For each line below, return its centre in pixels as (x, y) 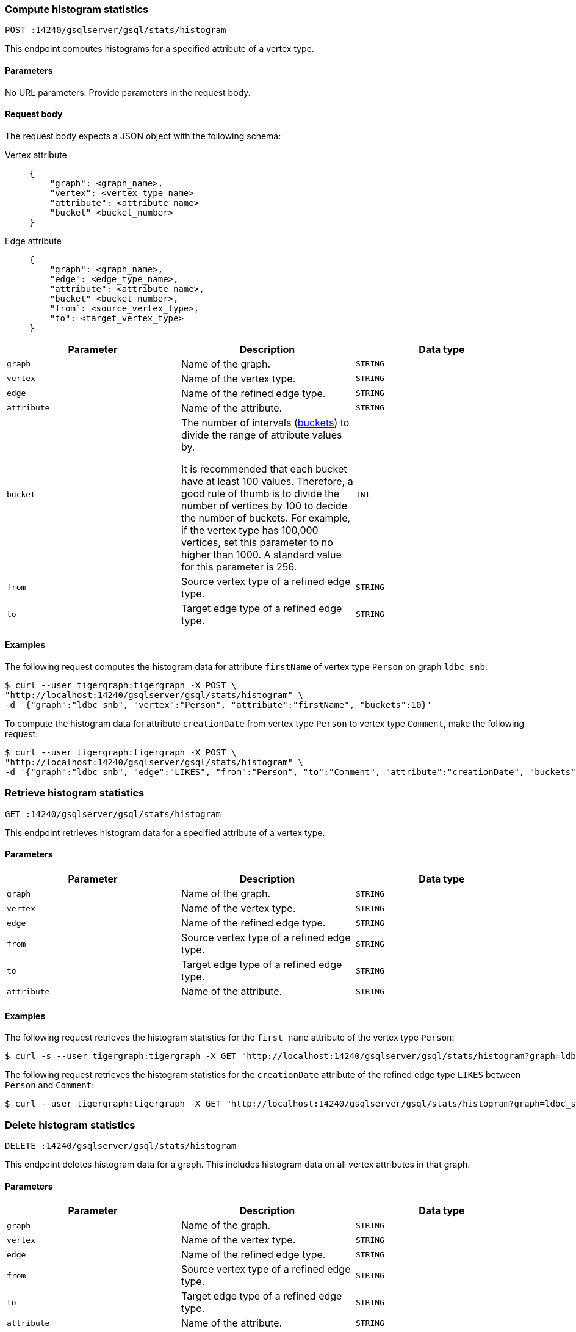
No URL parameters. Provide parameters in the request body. (128, 92)
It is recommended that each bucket (264, 469)
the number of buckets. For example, (266, 518)
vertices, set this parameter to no (257, 542)
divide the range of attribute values (261, 435)
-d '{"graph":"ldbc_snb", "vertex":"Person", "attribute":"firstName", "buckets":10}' (218, 705)
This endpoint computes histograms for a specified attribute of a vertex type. (160, 49)
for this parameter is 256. (239, 566)
